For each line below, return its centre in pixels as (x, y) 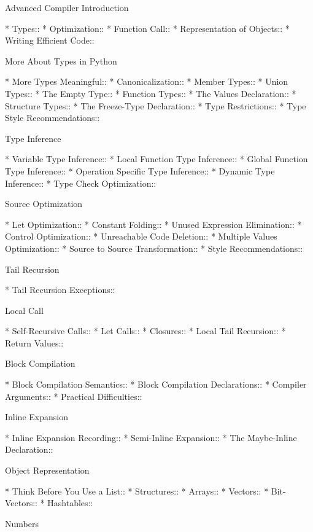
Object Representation (47, 470)
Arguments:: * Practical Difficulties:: (74, 396)
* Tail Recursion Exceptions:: (60, 290)
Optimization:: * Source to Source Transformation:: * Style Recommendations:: (154, 248)
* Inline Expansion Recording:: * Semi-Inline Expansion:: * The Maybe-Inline (151, 437)
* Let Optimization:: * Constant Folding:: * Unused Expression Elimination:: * (153, 224)
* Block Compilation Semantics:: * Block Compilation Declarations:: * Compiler (156, 384)
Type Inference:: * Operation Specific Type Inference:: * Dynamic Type (140, 170)
